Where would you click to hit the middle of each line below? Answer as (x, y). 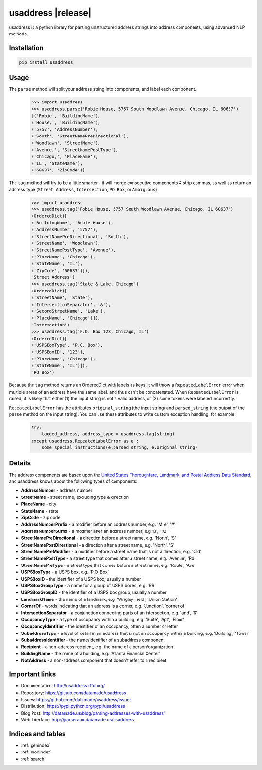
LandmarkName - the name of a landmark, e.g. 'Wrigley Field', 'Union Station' (99, 599)
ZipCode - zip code (41, 518)
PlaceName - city (39, 504)
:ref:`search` (33, 759)
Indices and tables (37, 734)
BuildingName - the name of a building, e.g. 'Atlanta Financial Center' (91, 653)
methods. (18, 34)
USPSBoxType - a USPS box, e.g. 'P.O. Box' (65, 572)
